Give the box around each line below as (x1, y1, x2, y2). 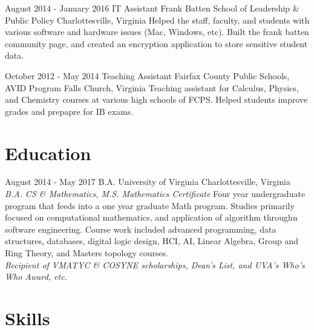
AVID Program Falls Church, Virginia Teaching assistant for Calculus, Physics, (5, 81, 299, 94)
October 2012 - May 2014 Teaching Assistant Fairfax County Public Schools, (5, 69, 290, 82)
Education (5, 140, 91, 165)
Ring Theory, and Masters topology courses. (5, 247, 169, 259)
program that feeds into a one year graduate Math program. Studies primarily (5, 199, 295, 212)
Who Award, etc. (5, 270, 67, 283)
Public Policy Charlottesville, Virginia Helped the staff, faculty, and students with (5, 13, 310, 26)
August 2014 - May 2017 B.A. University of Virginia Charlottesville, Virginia (5, 175, 290, 188)
